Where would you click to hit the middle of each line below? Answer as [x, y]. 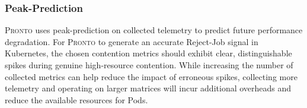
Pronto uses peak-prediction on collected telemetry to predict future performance [154, 30]
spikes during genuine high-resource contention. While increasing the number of [149, 65]
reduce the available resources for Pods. [76, 99]
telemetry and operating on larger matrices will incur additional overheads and [148, 88]
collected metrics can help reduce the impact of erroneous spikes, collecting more [151, 76]
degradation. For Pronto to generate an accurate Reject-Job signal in [132, 41]
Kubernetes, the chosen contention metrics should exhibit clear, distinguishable [148, 53]
